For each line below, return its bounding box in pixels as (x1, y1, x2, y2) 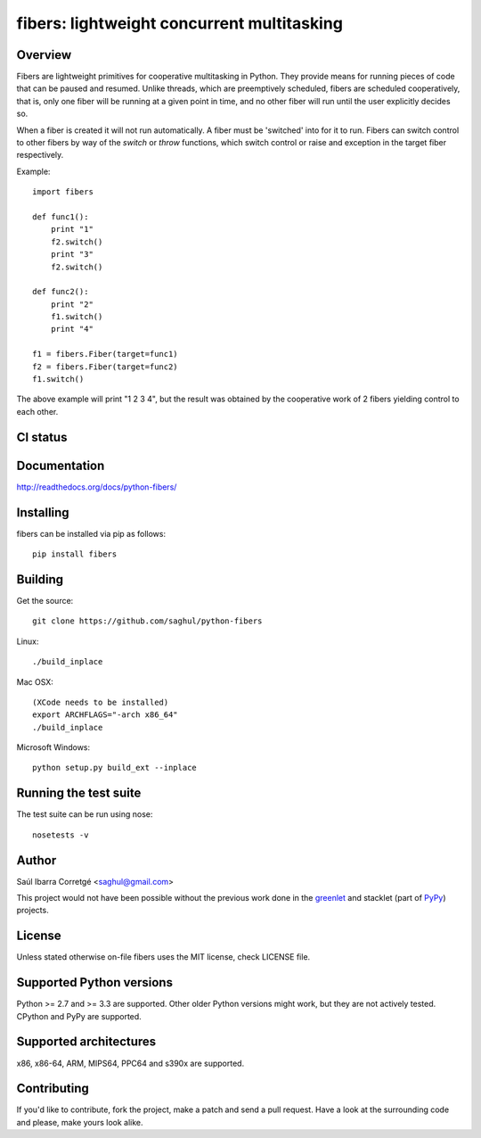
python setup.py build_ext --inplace (32, 763, 198, 773)
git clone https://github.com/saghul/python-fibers (32, 616, 263, 626)
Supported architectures (16, 1035, 157, 1050)
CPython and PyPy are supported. (16, 1010, 142, 1021)
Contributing (16, 1081, 89, 1096)
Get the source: (16, 595, 74, 606)
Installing (16, 505, 70, 520)
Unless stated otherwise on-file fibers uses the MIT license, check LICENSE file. (16, 952, 311, 962)
